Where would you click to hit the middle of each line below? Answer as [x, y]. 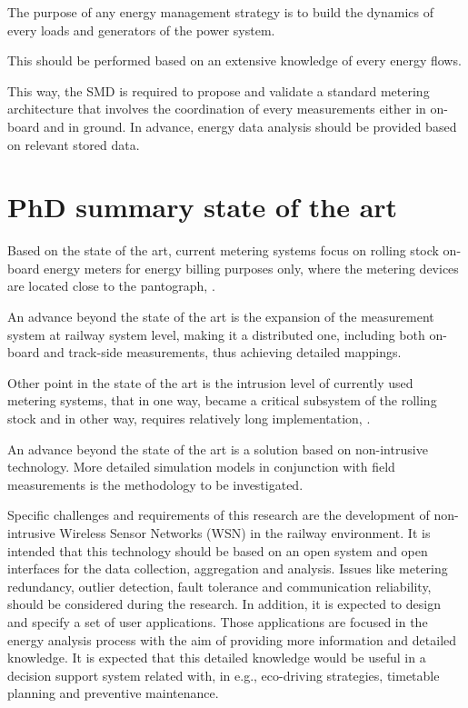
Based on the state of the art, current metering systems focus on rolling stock [223, 250]
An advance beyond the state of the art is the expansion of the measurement [221, 317]
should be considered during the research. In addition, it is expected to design [224, 604]
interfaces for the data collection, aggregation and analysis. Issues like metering [228, 568]
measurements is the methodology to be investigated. [155, 484]
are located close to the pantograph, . [111, 286]
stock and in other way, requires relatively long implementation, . [189, 419]
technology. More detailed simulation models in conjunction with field [201, 467]
